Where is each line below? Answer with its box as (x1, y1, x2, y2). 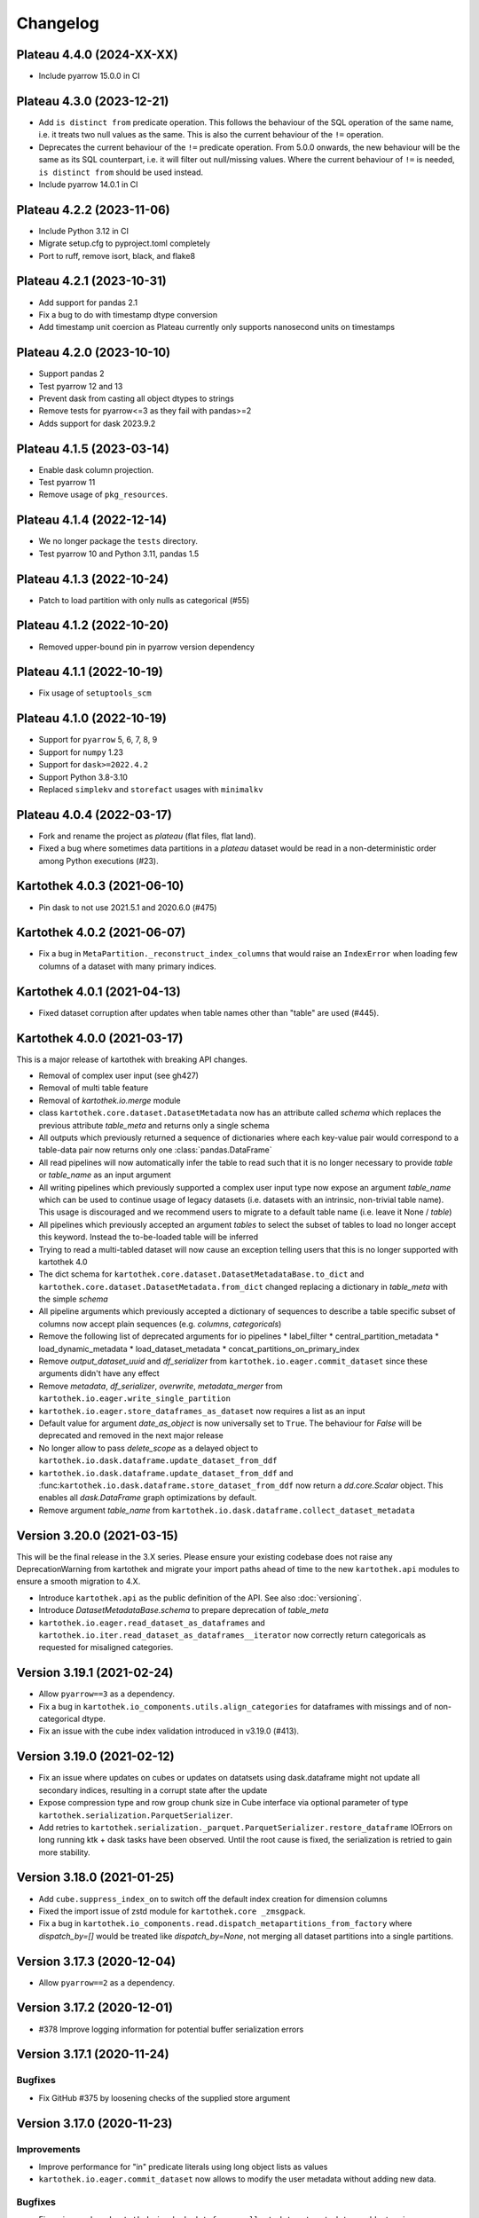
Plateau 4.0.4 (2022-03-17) (16, 807, 172, 822)
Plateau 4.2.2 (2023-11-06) (16, 202, 170, 217)
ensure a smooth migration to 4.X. (16, 1576, 141, 1587)
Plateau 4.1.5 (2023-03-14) (16, 441, 170, 456)
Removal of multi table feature (38, 1082, 149, 1093)
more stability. (38, 1846, 90, 1858)
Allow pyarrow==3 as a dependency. (38, 1688, 175, 1699)
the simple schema (38, 1294, 108, 1304)
